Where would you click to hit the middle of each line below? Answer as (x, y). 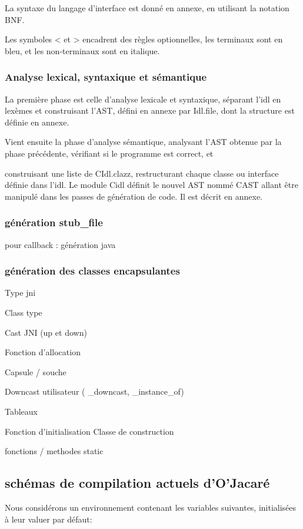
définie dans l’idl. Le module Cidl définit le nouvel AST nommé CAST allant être (151, 185)
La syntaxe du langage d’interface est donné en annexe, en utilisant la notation (147, 8)
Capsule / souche (36, 371)
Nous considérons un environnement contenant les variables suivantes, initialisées (151, 507)
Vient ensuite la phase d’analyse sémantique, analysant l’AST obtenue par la (143, 142)
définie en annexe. (37, 122)
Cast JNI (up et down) (46, 332)
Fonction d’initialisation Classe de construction (89, 431)
